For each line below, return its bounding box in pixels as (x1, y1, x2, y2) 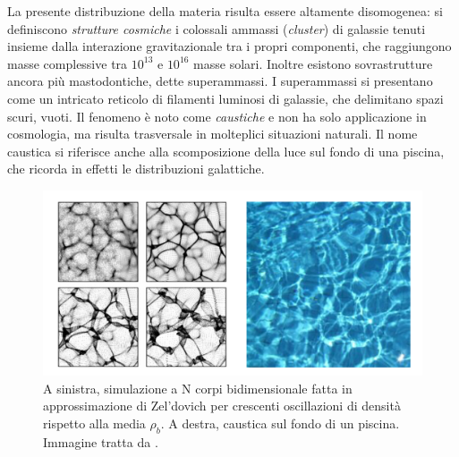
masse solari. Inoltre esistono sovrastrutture (193, 54, 433, 72)
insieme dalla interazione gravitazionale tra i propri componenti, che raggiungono (7, 37, 452, 55)
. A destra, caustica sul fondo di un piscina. (160, 413, 400, 432)
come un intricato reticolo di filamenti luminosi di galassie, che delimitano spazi (7, 89, 444, 107)
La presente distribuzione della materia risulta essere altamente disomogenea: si (7, 2, 443, 20)
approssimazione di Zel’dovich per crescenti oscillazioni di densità (43, 396, 401, 415)
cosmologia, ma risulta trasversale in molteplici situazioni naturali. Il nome (7, 124, 418, 143)
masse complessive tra (7, 54, 128, 72)
